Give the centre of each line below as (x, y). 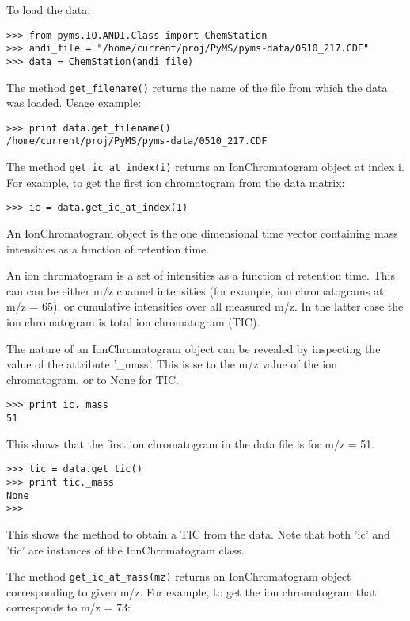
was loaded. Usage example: (74, 103)
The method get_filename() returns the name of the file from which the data (197, 87)
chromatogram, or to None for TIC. (93, 379)
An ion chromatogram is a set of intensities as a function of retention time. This (201, 275)
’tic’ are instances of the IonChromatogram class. (125, 549)
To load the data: (49, 10)
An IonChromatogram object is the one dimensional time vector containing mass (202, 233)
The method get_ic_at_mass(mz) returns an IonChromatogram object (179, 576)
